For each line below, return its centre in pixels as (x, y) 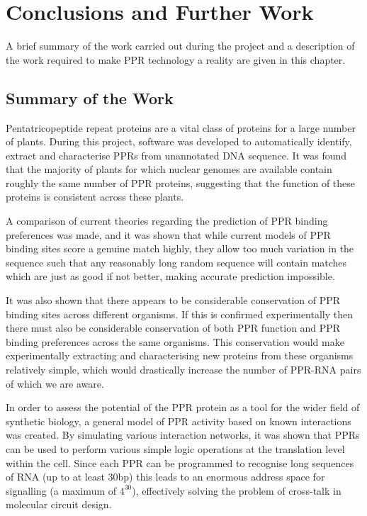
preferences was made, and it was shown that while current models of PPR (168, 234)
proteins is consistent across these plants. (95, 197)
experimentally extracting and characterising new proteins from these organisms (180, 355)
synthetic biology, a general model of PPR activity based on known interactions (179, 421)
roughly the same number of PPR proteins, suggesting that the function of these (181, 183)
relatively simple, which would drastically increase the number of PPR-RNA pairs (183, 370)
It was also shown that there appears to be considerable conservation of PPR (173, 300)
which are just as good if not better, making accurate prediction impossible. (170, 276)
